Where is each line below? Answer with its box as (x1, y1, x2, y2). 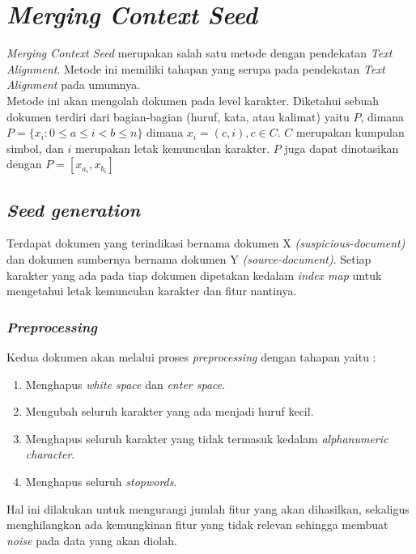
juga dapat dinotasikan (284, 139, 399, 156)
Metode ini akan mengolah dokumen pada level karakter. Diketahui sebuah (6, 91, 380, 108)
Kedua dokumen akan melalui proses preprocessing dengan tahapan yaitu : (6, 349, 376, 366)
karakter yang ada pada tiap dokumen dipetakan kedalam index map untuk (6, 266, 382, 283)
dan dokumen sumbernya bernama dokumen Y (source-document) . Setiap (6, 251, 371, 268)
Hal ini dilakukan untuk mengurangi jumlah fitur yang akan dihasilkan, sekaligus (6, 500, 410, 517)
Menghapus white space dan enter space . (25, 375, 226, 392)
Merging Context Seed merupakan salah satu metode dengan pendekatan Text (6, 44, 393, 61)
